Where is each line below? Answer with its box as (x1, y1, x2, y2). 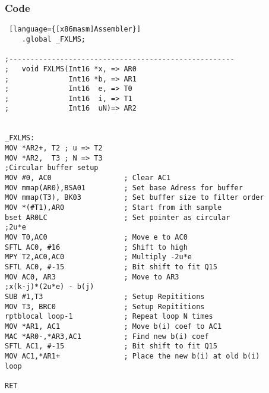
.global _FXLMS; (21, 34, 86, 43)
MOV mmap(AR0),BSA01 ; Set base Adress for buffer (5, 183, 243, 192)
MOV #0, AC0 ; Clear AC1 (5, 174, 171, 183)
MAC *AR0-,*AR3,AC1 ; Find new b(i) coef (5, 332, 209, 341)
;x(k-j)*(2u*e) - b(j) (5, 282, 94, 291)
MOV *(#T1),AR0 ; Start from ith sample (5, 203, 222, 212)
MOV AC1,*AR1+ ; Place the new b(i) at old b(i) (5, 351, 260, 360)
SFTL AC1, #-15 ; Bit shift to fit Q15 (5, 342, 217, 351)
